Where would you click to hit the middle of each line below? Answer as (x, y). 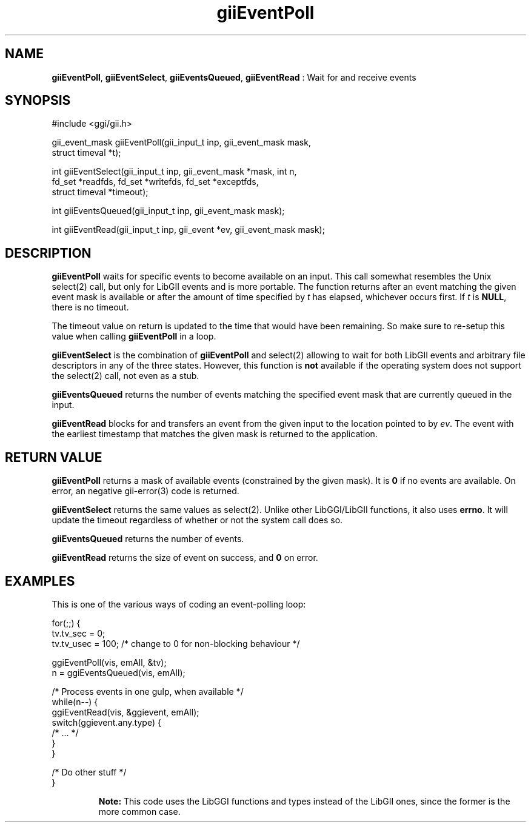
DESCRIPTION (48, 253)
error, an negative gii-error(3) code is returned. (145, 491)
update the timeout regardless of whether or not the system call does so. (197, 520)
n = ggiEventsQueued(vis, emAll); (119, 672)
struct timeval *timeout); (100, 192)
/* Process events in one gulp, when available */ (148, 691)
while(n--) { (75, 701)
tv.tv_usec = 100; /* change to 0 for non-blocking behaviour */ (176, 643)
